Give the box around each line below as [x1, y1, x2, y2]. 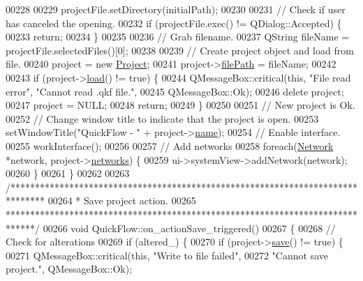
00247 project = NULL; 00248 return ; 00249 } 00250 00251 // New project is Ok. [6, 98, 355, 112]
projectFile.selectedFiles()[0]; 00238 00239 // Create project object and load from [6, 43, 354, 57]
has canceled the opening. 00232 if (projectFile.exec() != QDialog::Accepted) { [6, 15, 342, 30]
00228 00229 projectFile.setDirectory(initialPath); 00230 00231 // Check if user [6, 2, 346, 16]
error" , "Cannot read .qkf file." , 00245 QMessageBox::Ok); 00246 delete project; [6, 84, 344, 98]
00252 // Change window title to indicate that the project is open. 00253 [6, 111, 319, 126]
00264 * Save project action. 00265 [47, 193, 196, 208]
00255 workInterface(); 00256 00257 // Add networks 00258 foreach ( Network [6, 138, 334, 153]
